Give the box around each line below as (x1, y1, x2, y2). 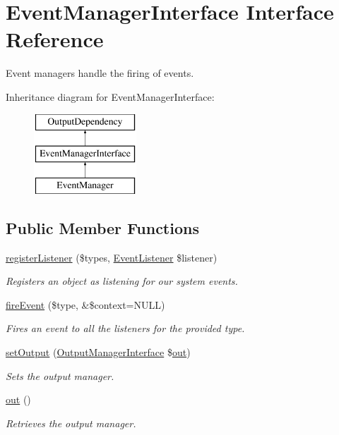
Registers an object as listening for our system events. (6, 274, 238, 288)
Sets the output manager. (6, 368, 114, 383)
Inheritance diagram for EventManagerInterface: (6, 89, 215, 104)
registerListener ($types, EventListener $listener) (6, 250, 218, 264)
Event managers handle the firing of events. (6, 66, 194, 80)
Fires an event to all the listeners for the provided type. (6, 321, 245, 336)
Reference (6, 25, 104, 54)
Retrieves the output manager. (6, 415, 136, 430)
